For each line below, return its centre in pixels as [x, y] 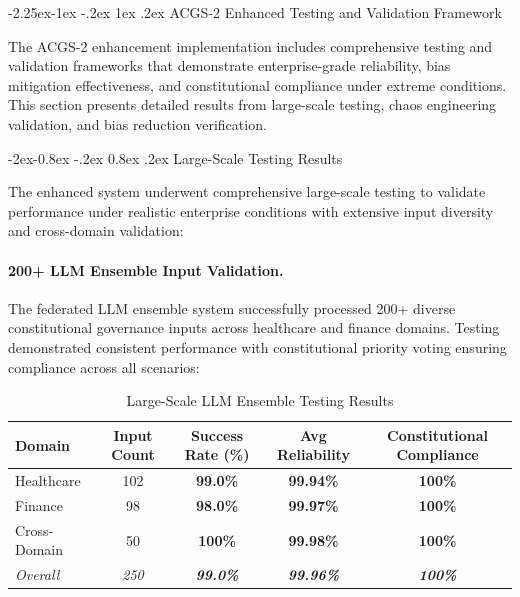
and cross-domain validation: [96, 230]
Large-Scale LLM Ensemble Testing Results [260, 400]
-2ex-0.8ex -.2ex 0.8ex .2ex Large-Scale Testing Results [175, 157]
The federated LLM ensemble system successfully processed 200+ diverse [232, 307]
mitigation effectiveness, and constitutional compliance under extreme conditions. [257, 84]
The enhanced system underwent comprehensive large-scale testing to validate [247, 191]
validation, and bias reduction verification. [137, 123]
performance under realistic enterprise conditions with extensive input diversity [251, 210]
